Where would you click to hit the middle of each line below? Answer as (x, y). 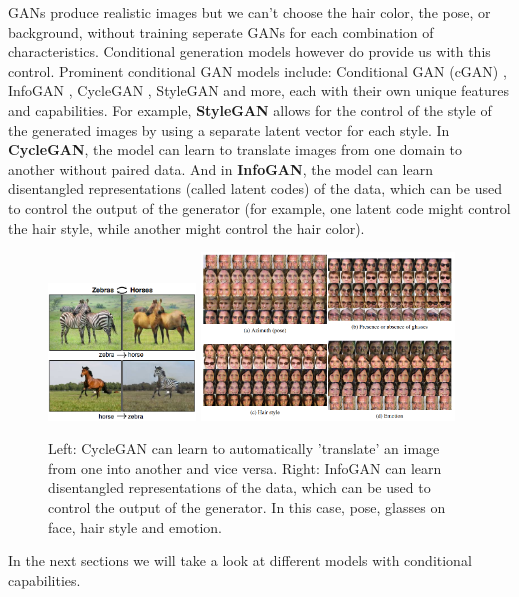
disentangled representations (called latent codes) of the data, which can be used (255, 188)
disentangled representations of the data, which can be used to (239, 487)
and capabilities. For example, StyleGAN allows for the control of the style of (250, 109)
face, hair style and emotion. (135, 526)
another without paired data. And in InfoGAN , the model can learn (220, 168)
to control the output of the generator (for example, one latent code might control (259, 207)
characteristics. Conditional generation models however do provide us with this (249, 51)
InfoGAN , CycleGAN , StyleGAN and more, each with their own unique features (259, 90)
